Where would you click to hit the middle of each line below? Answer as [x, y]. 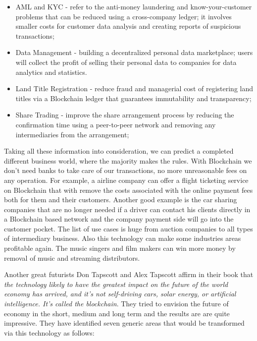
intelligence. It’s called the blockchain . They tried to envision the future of [116, 304]
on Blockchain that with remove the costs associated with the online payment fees [128, 190]
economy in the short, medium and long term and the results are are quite [117, 313]
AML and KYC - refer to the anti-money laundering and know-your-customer [134, 6]
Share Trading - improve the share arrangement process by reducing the [125, 115]
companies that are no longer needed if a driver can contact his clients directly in [127, 209]
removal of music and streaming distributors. [72, 257]
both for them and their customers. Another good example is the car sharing [121, 199]
